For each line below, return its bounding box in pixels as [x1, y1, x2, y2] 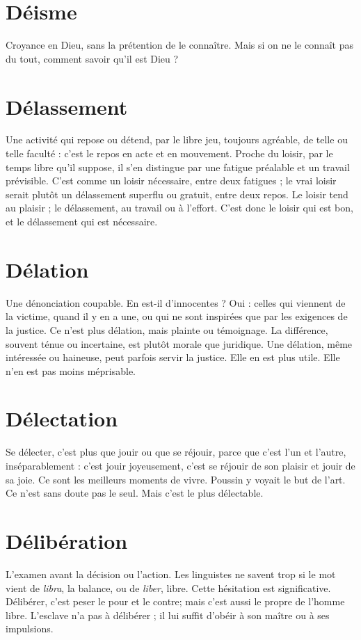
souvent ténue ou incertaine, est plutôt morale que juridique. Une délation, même [6, 336, 353, 351]
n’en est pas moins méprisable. [6, 363, 136, 378]
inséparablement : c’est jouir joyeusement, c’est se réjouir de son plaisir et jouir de [6, 458, 355, 472]
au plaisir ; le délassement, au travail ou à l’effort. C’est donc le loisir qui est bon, [6, 200, 353, 215]
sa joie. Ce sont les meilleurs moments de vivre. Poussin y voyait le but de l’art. [6, 472, 346, 486]
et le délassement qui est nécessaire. [6, 214, 158, 228]
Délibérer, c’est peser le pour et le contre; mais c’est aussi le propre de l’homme [6, 594, 345, 609]
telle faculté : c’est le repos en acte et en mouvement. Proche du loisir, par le [6, 146, 333, 161]
